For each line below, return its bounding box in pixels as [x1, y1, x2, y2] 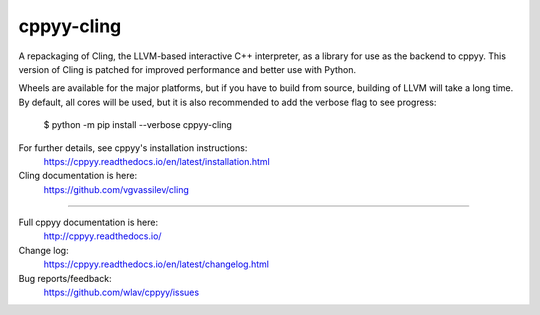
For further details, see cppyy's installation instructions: [18, 141, 248, 154]
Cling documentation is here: [18, 170, 138, 182]
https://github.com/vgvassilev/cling [43, 183, 189, 195]
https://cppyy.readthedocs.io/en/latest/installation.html [43, 155, 270, 167]
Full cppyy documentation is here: [18, 216, 159, 229]
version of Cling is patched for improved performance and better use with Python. [18, 63, 357, 75]
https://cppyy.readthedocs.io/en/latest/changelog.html [43, 258, 270, 270]
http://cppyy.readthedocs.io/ [43, 230, 162, 242]
